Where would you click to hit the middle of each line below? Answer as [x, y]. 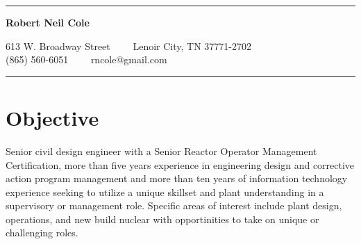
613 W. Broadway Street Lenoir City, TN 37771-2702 [128, 46]
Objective [52, 117]
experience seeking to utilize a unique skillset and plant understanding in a [165, 192]
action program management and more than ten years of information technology [177, 178]
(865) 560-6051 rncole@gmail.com [86, 59]
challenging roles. [42, 233]
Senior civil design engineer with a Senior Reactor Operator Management [161, 151]
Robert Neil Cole [48, 22]
